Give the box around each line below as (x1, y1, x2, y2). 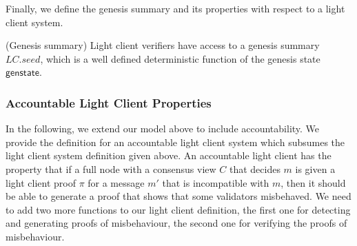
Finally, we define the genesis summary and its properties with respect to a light (6, 1, 345, 15)
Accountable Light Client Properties (6, 94, 212, 111)
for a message (88, 175, 145, 189)
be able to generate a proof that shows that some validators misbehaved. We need (6, 189, 351, 203)
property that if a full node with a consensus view (6, 161, 216, 176)
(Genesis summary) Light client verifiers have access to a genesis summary (6, 38, 320, 52)
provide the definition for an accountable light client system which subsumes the (6, 134, 345, 149)
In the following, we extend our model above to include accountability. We (6, 121, 320, 136)
